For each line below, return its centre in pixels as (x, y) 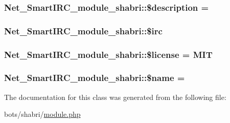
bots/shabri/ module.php (42, 114)
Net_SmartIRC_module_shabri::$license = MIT (108, 54)
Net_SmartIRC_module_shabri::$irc (83, 30)
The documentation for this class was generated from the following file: (115, 97)
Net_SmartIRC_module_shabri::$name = (95, 78)
